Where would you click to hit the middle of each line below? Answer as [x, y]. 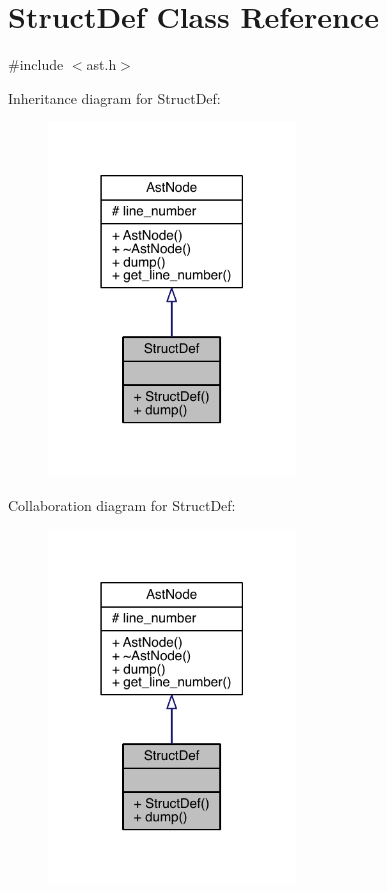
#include [36, 64]
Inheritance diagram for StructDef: [114, 97]
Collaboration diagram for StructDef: [122, 504]
